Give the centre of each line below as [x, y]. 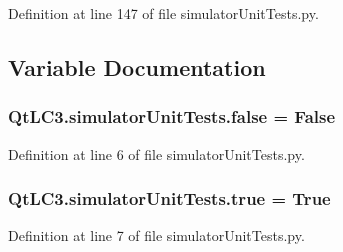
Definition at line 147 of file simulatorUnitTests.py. [163, 13]
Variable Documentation [137, 66]
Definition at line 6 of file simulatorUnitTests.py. [156, 153]
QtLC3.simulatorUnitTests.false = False [172, 116]
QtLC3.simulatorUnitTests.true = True [169, 198]
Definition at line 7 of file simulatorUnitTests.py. [156, 235]
